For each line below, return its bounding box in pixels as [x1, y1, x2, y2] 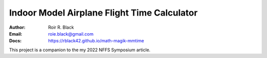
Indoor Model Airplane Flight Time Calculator [9, 7, 198, 18]
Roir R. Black [48, 24, 74, 30]
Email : [9, 31, 22, 37]
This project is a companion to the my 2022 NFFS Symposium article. [9, 47, 151, 53]
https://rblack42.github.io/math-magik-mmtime [48, 38, 144, 44]
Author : [9, 24, 26, 30]
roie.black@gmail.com [48, 31, 94, 37]
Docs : [9, 38, 22, 44]
